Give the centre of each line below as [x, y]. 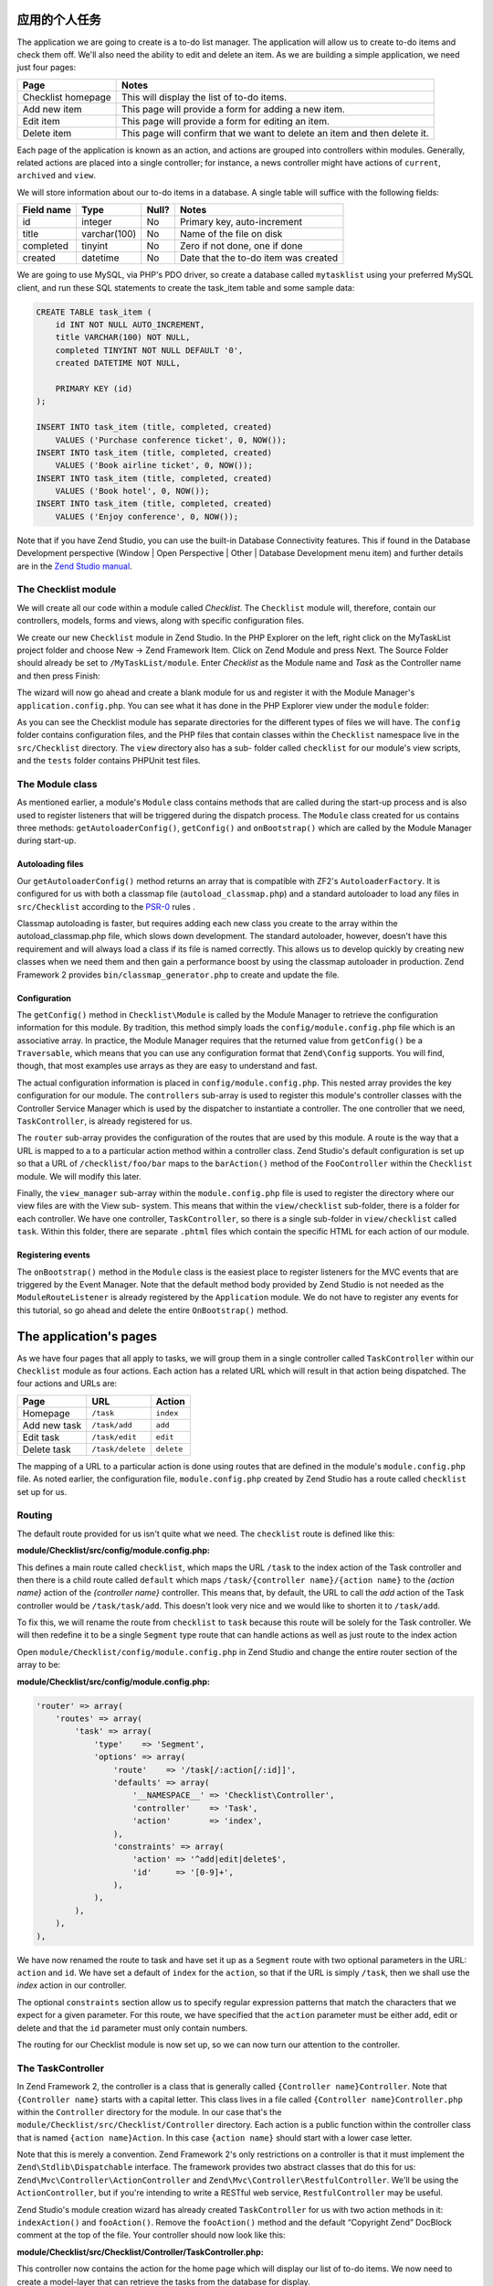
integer [97, 222]
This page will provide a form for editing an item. [226, 121]
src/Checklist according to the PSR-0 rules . [106, 906]
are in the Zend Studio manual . [74, 566]
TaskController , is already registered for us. [105, 1121]
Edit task [41, 1437]
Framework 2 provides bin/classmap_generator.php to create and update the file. [178, 975]
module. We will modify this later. [79, 1176]
